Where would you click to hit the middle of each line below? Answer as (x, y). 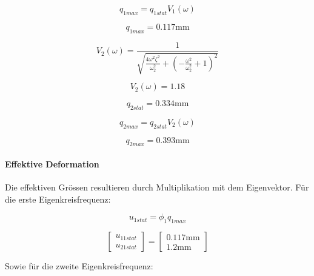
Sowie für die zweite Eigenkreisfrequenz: (79, 266)
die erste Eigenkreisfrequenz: (58, 199)
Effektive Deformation (52, 164)
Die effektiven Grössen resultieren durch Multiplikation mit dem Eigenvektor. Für (157, 187)
